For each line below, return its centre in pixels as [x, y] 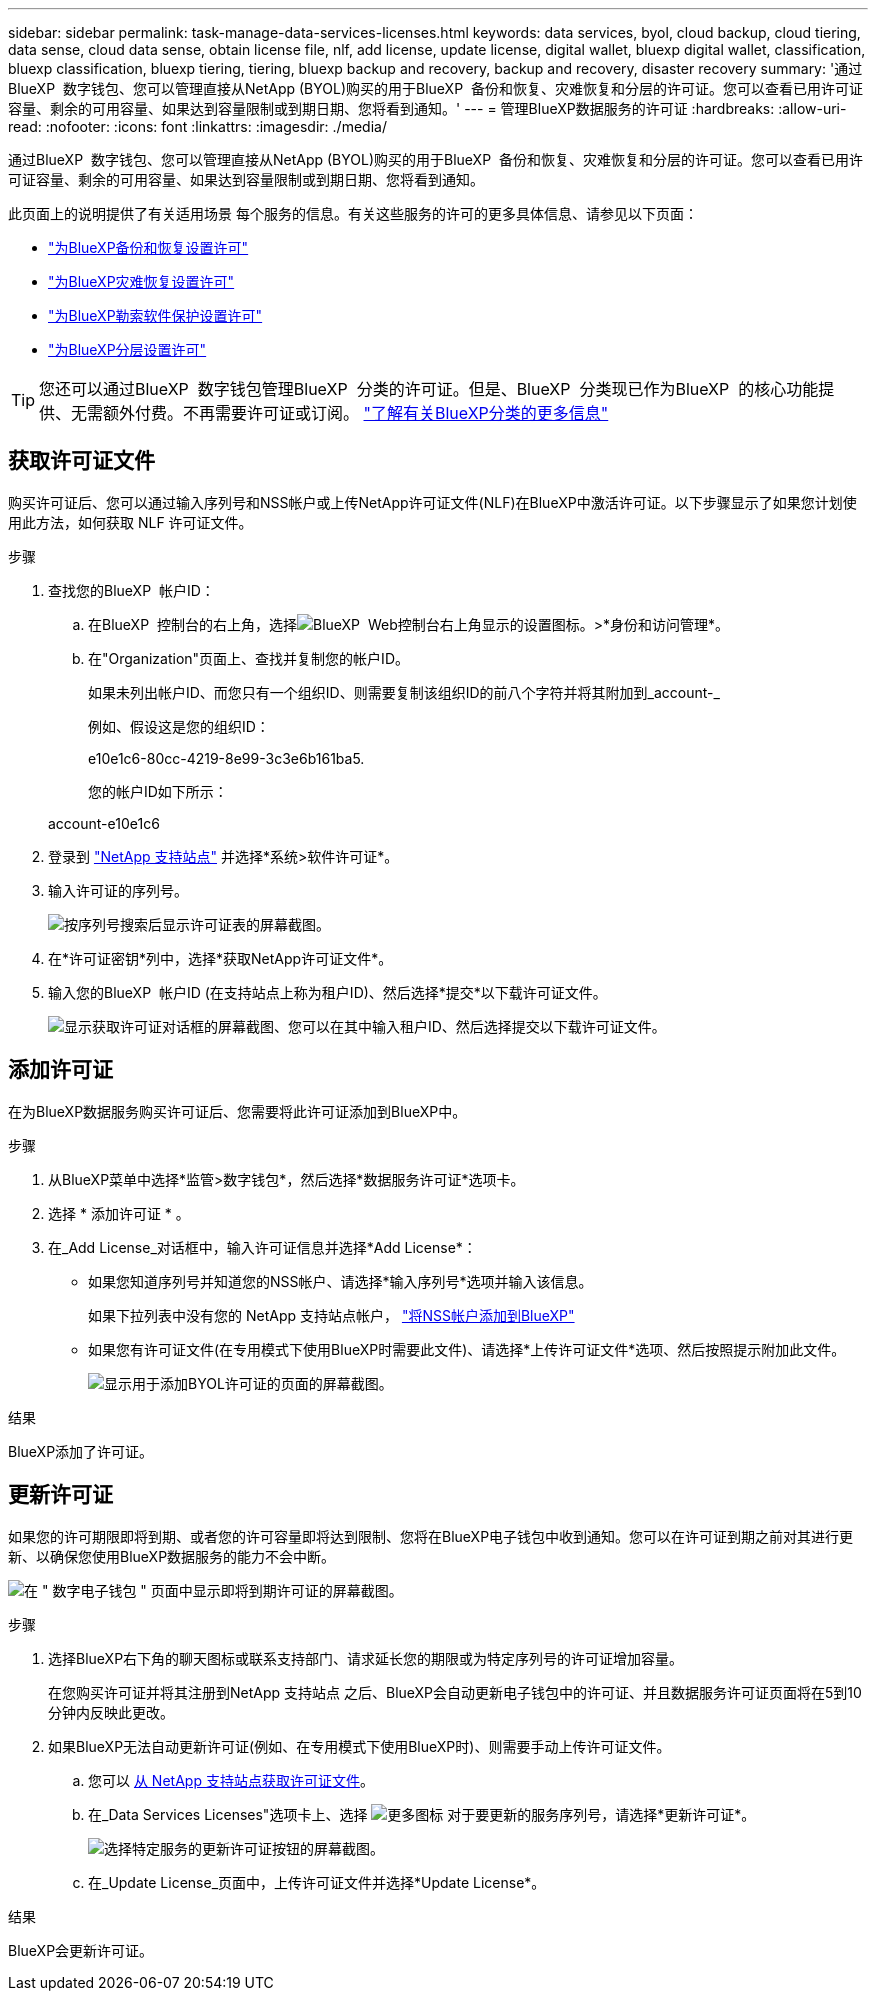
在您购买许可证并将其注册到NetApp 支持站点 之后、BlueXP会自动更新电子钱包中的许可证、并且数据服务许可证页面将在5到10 [455, 1692]
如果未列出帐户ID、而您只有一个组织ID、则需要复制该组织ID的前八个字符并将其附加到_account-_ [404, 692]
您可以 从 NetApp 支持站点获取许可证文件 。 [231, 1780]
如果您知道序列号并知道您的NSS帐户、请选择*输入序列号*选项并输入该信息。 [340, 1281]
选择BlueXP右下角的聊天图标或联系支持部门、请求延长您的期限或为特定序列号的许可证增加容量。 [366, 1658]
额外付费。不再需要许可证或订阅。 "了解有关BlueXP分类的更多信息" [356, 413]
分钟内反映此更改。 [111, 1712]
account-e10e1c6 [104, 823]
